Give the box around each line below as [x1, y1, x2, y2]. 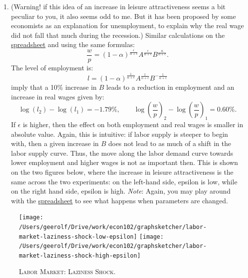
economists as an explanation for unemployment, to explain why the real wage [11, 20, 244, 31]
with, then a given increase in [11, 138, 99, 148]
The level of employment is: [11, 63, 93, 73]
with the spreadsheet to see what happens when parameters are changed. [11, 195, 228, 205]
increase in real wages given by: [11, 91, 104, 101]
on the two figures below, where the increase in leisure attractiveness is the [11, 166, 233, 177]
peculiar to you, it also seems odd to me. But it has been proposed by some [11, 11, 236, 21]
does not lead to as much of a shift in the [108, 138, 231, 148]
